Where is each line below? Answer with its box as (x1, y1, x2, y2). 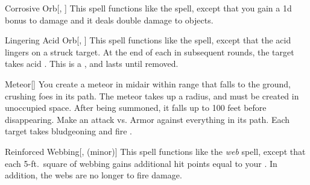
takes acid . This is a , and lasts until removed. (5, 57, 179, 70)
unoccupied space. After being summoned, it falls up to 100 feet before (5, 101, 267, 114)
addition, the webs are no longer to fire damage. (5, 169, 182, 181)
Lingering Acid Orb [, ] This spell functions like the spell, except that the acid (5, 34, 291, 46)
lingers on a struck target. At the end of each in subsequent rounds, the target (5, 45, 294, 58)
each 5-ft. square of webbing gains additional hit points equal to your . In (5, 157, 277, 169)
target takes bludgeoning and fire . (5, 125, 132, 137)
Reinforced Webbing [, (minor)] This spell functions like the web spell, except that (5, 145, 306, 157)
